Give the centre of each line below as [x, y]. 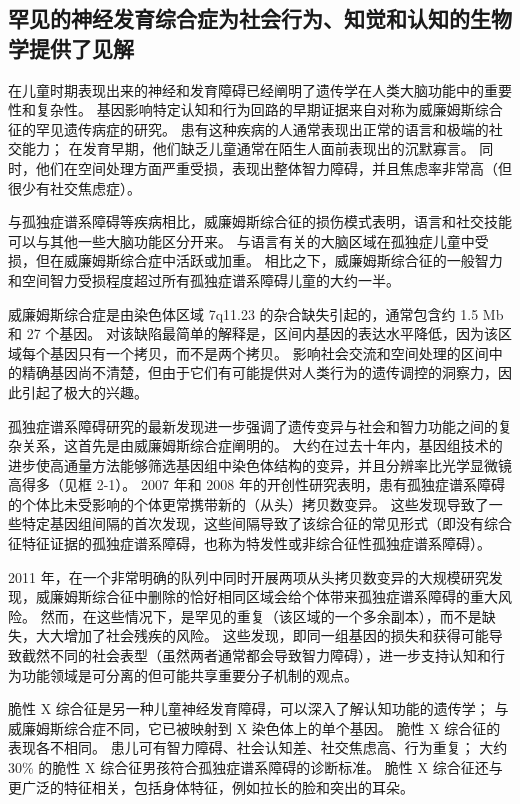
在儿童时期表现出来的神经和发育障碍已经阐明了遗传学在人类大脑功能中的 [246, 89]
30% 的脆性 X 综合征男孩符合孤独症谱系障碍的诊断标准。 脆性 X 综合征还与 [255, 767]
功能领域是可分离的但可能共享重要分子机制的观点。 [189, 674]
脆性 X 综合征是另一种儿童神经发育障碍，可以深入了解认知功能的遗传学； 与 [258, 708]
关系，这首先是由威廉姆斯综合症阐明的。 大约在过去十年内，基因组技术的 [262, 445]
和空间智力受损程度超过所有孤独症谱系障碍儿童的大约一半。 [204, 279]
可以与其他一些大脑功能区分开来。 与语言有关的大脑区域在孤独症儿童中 [241, 240]
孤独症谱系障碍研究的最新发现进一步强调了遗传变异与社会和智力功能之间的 [253, 425]
